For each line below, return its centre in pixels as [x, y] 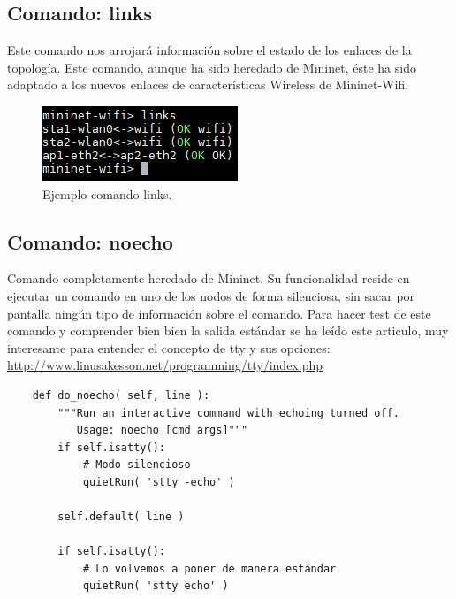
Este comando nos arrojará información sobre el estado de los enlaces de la [209, 50]
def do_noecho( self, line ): [121, 395]
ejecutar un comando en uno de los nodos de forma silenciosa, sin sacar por [211, 295]
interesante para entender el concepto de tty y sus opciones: [169, 347]
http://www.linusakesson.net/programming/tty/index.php [165, 365]
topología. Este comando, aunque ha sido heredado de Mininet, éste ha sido [212, 67]
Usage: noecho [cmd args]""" [162, 430]
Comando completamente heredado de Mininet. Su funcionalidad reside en [209, 278]
